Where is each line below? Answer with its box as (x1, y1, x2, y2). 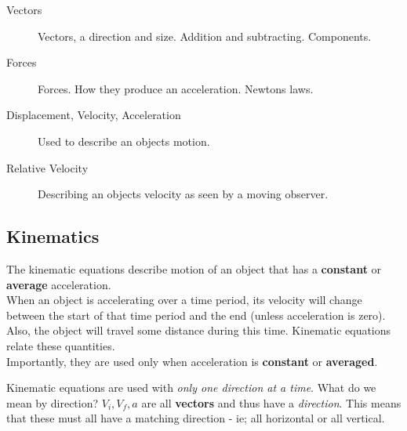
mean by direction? (6, 394, 99, 411)
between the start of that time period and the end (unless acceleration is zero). (6, 306, 386, 323)
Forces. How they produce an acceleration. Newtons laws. (38, 80, 314, 96)
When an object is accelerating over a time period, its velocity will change (6, 292, 362, 308)
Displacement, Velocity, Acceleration (6, 107, 181, 123)
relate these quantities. (6, 337, 115, 353)
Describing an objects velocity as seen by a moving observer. (38, 186, 329, 202)
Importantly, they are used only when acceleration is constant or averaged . (6, 353, 378, 369)
